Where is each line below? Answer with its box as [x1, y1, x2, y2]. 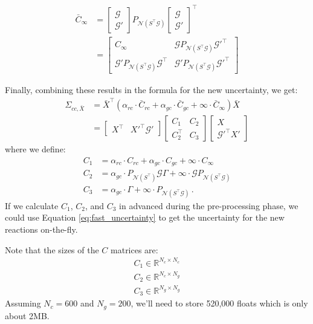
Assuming [5, 297, 41, 309]
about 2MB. [5, 309, 50, 322]
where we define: [5, 143, 66, 155]
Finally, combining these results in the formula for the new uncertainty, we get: [5, 83, 298, 96]
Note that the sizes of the [5, 243, 99, 256]
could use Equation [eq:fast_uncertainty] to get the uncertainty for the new [5, 211, 285, 224]
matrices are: [111, 243, 158, 256]
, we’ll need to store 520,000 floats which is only [131, 297, 308, 309]
